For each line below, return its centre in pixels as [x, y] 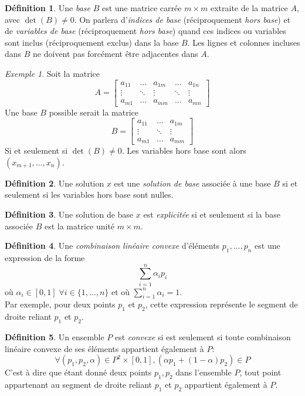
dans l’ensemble [204, 372]
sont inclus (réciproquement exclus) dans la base [92, 42]
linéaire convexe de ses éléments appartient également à [104, 348]
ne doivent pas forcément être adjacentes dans [116, 54]
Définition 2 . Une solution [55, 183]
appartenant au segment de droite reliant [79, 385]
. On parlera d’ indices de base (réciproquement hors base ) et [182, 19]
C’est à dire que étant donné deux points [78, 372]
